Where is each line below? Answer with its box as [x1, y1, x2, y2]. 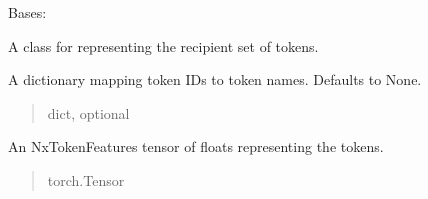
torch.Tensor [47, 169, 125, 190]
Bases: [8, 2, 47, 22]
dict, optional [47, 102, 130, 123]
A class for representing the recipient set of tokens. [8, 35, 319, 56]
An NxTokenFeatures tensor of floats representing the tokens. [8, 136, 384, 157]
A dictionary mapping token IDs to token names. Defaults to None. [8, 69, 422, 90]
